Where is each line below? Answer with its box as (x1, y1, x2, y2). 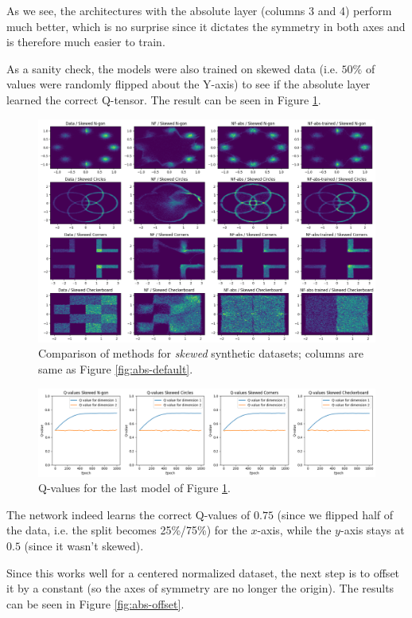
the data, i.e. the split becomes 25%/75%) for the (6, 522, 247, 538)
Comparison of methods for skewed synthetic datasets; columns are (38, 345, 363, 362)
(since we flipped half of (277, 506, 394, 522)
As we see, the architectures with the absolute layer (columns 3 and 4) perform (6, 2, 392, 18)
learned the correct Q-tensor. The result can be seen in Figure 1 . (6, 91, 321, 108)
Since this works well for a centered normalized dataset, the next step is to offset (6, 564, 400, 581)
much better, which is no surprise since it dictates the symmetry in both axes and (6, 18, 406, 34)
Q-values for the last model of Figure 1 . (38, 479, 231, 496)
